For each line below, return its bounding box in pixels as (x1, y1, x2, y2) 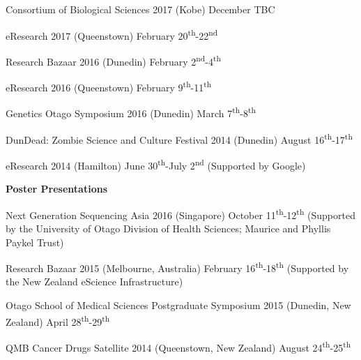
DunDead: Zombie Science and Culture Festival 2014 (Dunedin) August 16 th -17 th (6, 130, 353, 147)
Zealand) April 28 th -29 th (6, 312, 110, 329)
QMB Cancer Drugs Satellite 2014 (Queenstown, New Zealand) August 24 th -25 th (6, 338, 351, 354)
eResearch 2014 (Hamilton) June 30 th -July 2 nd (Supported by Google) (6, 156, 306, 172)
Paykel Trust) (6, 234, 64, 249)
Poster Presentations (6, 181, 108, 196)
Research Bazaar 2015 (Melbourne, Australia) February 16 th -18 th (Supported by (6, 259, 349, 275)
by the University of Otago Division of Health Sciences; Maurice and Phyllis (6, 220, 331, 235)
